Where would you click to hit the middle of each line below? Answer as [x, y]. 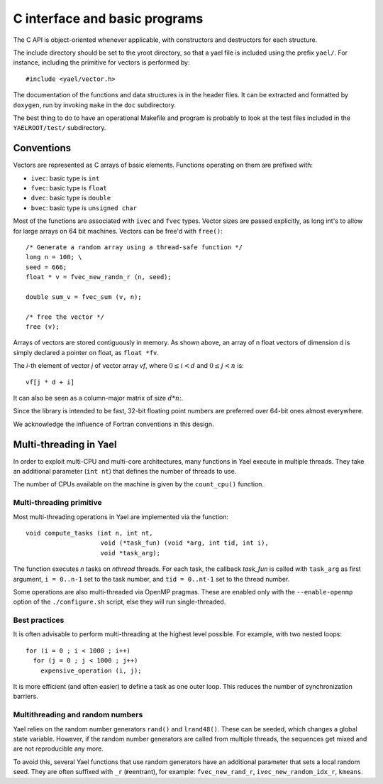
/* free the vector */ [65, 317]
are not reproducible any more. [59, 748]
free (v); [43, 327]
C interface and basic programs [108, 18]
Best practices [39, 620]
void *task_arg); [131, 553]
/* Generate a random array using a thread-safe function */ [134, 247]
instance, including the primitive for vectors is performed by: [101, 62]
